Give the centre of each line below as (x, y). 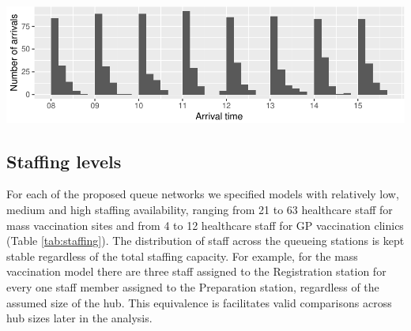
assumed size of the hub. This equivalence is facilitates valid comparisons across (199, 302)
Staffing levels (64, 161)
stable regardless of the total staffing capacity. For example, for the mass (182, 256)
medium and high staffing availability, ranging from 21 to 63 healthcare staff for (200, 209)
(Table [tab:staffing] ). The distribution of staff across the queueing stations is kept (205, 241)
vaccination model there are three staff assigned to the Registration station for (196, 271)
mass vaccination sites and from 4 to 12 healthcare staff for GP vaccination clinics (205, 225)
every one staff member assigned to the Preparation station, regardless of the (193, 286)
